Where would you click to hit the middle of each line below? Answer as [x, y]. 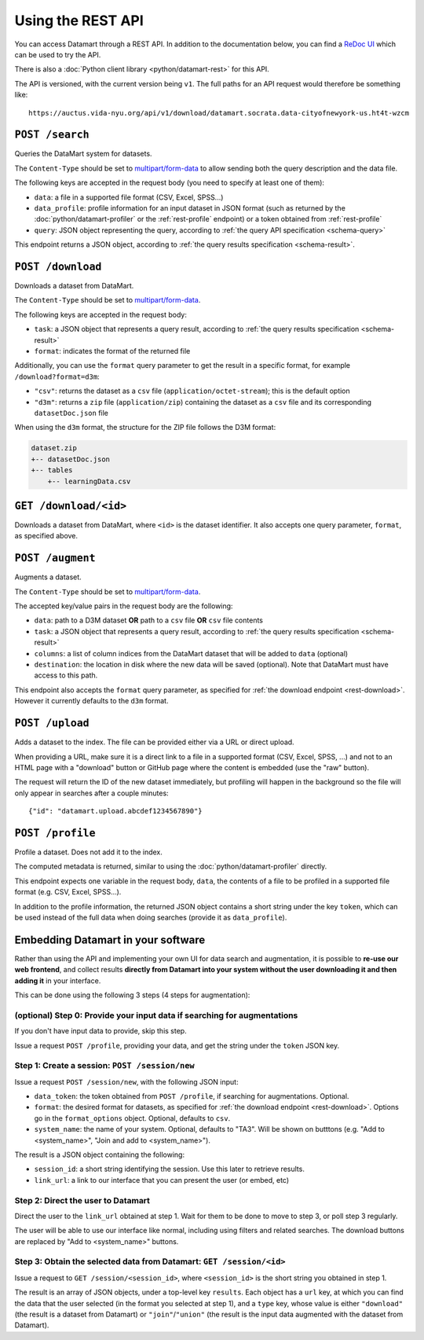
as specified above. [46, 536]
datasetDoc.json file [71, 413]
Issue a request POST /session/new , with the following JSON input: [126, 1081]
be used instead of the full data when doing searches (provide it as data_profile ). [151, 917]
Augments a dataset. [48, 577]
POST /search [52, 135]
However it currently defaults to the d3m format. [91, 701]
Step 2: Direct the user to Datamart [82, 1200]
